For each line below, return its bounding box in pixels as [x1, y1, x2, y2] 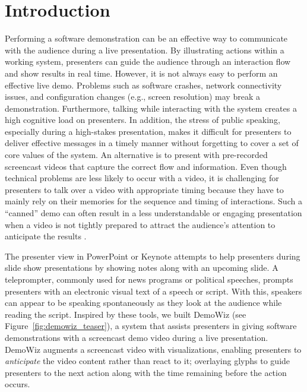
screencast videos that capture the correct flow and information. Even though [5, 160, 287, 172]
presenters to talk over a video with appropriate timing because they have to [5, 183, 284, 195]
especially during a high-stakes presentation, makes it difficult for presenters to [5, 125, 292, 137]
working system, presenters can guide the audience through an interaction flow [5, 55, 291, 68]
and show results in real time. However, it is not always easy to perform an [5, 67, 278, 79]
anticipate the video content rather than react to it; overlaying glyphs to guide [5, 355, 290, 367]
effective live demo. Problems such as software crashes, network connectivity [5, 78, 282, 91]
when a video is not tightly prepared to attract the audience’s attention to [5, 218, 276, 230]
